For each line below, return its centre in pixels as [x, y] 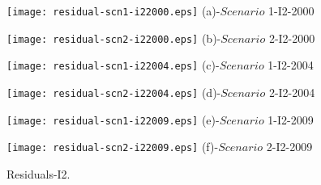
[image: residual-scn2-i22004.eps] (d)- [114, 92]
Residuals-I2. [39, 173]
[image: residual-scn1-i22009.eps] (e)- [113, 119]
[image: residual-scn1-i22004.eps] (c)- [113, 65]
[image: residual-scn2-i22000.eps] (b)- [114, 38]
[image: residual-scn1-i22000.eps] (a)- [113, 11]
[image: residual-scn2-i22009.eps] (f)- [113, 147]
